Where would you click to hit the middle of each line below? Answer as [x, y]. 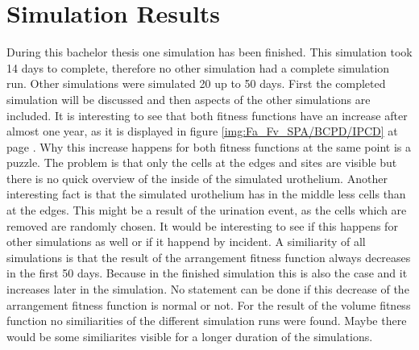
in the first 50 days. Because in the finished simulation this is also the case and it [207, 273]
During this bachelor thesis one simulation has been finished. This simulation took [209, 52]
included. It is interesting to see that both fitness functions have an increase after [207, 115]
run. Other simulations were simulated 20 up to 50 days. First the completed [196, 83]
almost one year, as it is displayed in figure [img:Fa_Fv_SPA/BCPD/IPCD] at [202, 131]
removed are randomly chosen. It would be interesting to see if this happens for [202, 225]
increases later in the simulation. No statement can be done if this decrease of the [208, 289]
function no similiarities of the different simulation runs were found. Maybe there [207, 321]
